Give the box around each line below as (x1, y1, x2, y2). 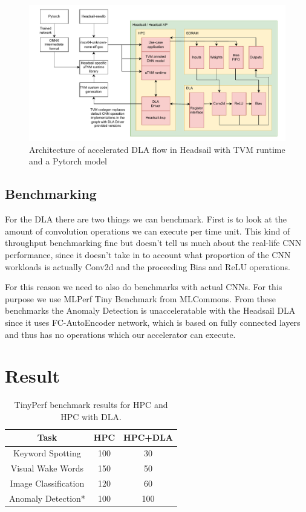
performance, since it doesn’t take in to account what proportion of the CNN (5, 248, 291, 261)
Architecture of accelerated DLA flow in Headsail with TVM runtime (29, 143, 285, 155)
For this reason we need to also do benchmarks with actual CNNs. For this (5, 280, 282, 293)
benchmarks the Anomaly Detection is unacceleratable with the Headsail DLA (5, 304, 296, 317)
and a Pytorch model (29, 155, 107, 167)
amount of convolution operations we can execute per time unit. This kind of (5, 224, 290, 237)
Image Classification (10, 477, 85, 490)
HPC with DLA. (60, 410, 122, 423)
